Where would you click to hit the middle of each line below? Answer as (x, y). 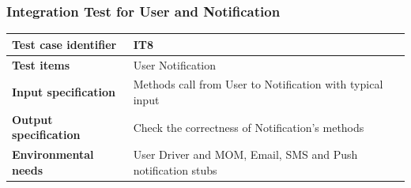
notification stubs (175, 169)
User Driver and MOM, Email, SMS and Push (245, 154)
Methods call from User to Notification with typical (258, 84)
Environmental (53, 154)
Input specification (64, 92)
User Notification (175, 64)
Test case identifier (64, 44)
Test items (41, 64)
